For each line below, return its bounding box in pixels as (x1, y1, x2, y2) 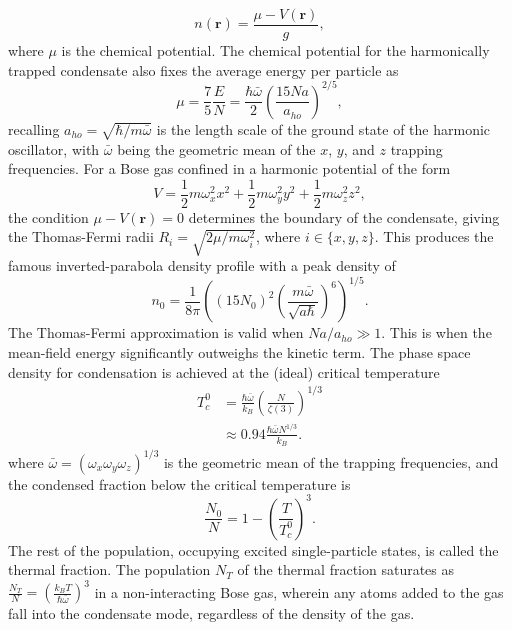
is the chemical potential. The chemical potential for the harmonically (61, 40, 490, 61)
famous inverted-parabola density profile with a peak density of (8, 255, 396, 276)
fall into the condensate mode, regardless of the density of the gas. (8, 603, 415, 624)
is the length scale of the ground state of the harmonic (156, 118, 491, 139)
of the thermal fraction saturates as (237, 559, 455, 580)
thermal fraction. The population (8, 559, 211, 580)
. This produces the (374, 226, 494, 247)
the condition (8, 206, 89, 227)
